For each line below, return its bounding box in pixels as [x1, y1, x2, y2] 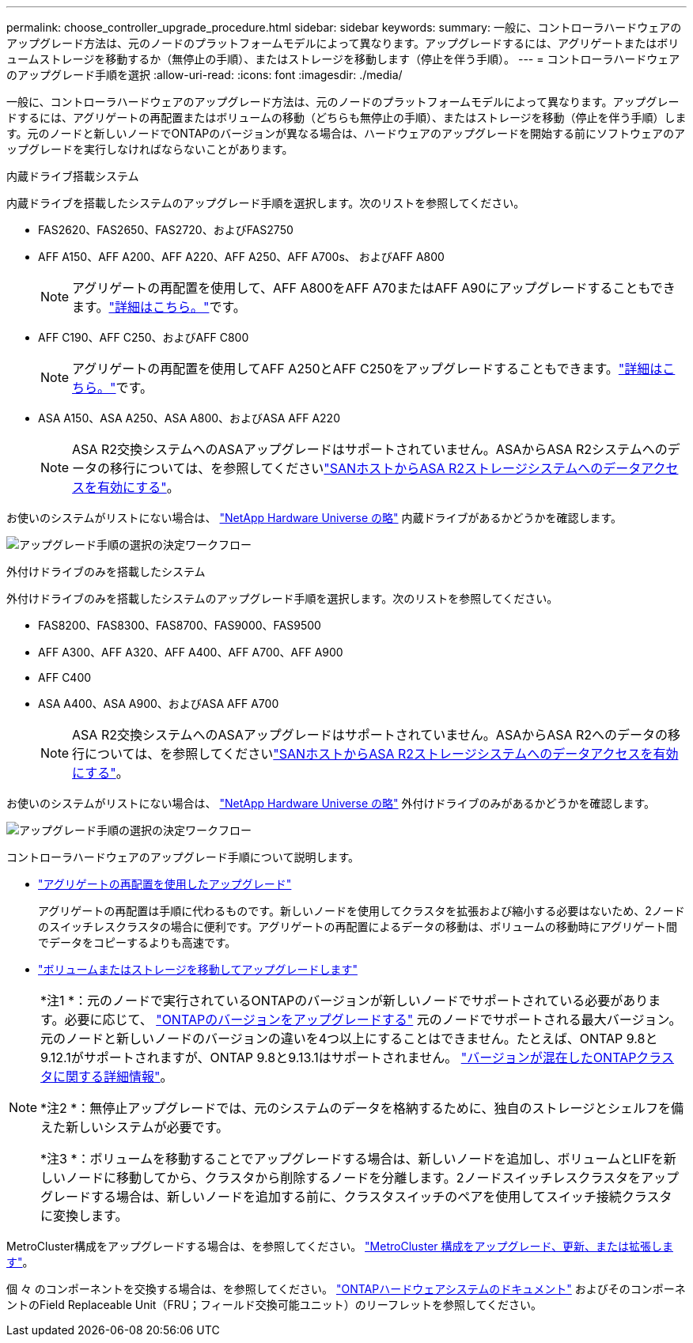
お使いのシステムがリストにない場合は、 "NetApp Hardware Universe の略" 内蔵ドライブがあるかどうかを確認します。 [6, 511, 623, 524]
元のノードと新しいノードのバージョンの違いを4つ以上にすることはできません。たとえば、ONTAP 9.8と [40, 1031, 658, 1046]
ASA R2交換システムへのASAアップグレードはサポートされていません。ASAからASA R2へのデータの [72, 727, 668, 743]
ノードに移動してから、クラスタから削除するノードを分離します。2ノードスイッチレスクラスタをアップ [66, 1170, 680, 1186]
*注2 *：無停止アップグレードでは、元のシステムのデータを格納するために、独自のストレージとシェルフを [40, 1100, 672, 1116]
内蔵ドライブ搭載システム [6, 169, 139, 183]
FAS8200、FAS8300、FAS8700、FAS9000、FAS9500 [38, 619, 321, 632]
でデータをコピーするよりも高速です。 [38, 936, 237, 949]
